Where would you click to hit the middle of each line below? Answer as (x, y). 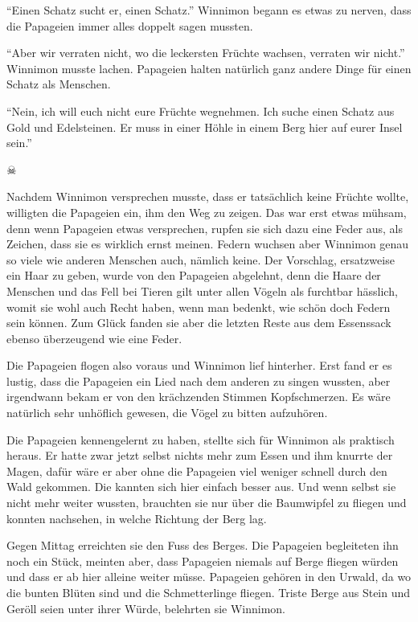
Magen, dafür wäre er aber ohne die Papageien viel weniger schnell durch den (197, 471)
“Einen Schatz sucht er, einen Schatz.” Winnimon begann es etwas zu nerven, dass (209, 10)
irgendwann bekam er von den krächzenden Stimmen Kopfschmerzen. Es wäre (199, 397)
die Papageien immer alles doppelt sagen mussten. (130, 25)
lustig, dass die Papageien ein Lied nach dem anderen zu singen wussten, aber (199, 381)
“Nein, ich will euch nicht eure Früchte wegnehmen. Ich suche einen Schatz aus (201, 110)
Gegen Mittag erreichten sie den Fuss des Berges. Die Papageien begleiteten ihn (203, 545)
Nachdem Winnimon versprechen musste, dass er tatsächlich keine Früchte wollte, (208, 196)
